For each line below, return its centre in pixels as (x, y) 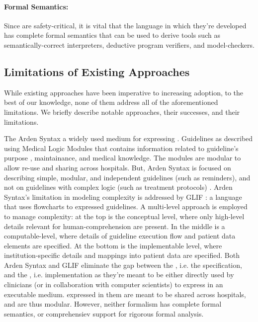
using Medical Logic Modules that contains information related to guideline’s (121, 148)
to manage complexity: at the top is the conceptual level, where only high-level (124, 216)
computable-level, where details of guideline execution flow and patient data (120, 236)
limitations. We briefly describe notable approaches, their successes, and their (122, 112)
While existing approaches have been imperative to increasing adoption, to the (124, 92)
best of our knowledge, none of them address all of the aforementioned (111, 102)
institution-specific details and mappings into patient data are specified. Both (122, 255)
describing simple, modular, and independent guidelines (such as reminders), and (127, 177)
